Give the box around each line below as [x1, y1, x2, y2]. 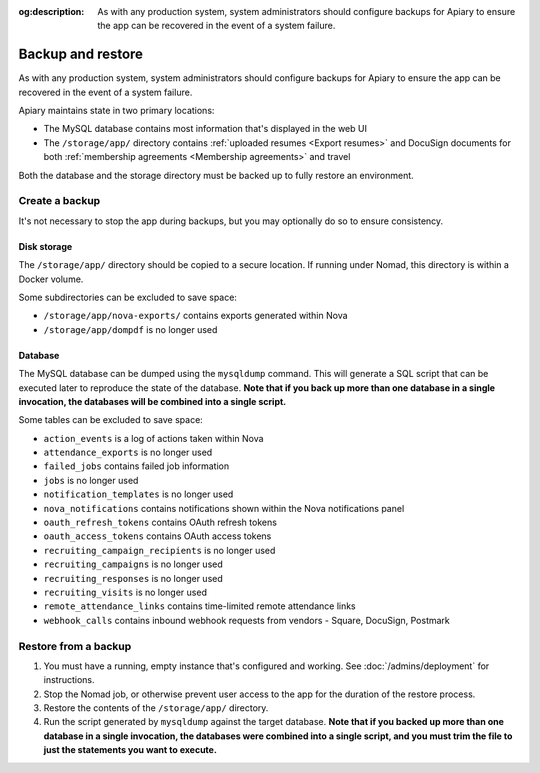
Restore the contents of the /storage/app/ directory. [43, 702, 269, 714]
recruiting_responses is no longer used [43, 572, 224, 584]
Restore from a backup [18, 639, 132, 653]
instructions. [43, 674, 95, 686]
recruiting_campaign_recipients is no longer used [43, 544, 276, 556]
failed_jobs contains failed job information [43, 460, 230, 472]
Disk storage [18, 240, 73, 252]
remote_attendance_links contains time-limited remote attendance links [43, 600, 357, 612]
